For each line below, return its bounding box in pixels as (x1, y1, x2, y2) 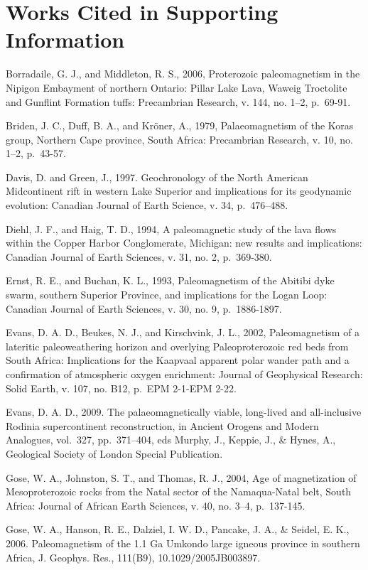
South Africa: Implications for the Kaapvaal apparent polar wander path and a (6, 353, 350, 367)
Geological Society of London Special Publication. (6, 446, 223, 461)
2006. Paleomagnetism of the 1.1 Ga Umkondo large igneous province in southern (6, 535, 360, 550)
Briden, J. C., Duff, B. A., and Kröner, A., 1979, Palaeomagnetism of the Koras (6, 118, 354, 133)
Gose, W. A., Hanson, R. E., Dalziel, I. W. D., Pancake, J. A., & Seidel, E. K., (6, 522, 350, 537)
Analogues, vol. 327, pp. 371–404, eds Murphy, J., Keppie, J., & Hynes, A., (6, 432, 336, 447)
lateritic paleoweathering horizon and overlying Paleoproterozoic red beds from (6, 338, 349, 353)
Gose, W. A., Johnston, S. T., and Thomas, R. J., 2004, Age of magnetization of (6, 470, 357, 485)
